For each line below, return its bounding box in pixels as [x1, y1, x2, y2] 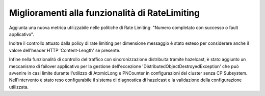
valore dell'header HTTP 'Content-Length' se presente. [9, 47, 121, 53]
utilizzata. [9, 84, 29, 90]
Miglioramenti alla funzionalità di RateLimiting [9, 7, 200, 18]
